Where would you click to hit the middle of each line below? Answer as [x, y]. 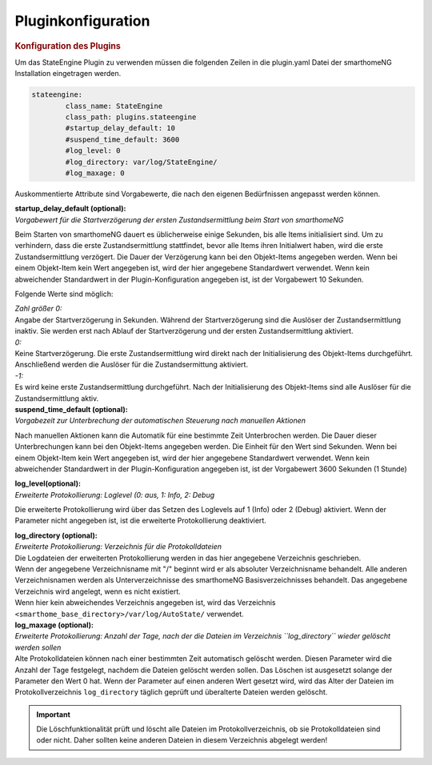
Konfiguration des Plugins [68, 46]
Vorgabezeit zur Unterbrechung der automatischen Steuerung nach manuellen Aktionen [160, 421]
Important [54, 714]
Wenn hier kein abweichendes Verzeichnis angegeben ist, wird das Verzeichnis [145, 603]
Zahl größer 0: [38, 309]
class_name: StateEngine [114, 106]
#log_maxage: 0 [95, 173]
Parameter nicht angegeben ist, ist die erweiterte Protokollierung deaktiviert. [141, 521]
